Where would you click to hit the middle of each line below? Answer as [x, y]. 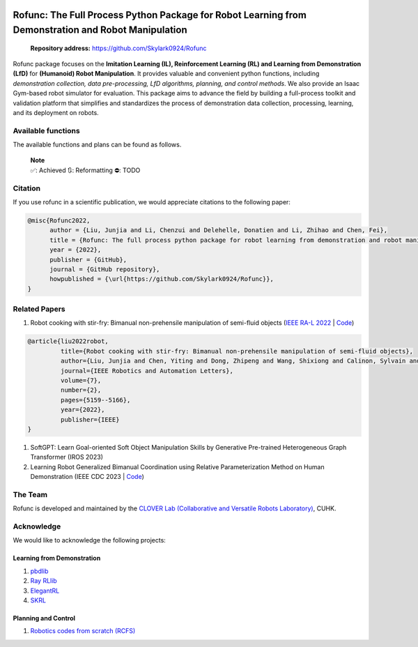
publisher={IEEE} [90, 419]
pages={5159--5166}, [95, 400]
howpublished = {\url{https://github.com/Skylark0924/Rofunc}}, [162, 279]
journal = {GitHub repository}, [105, 269]
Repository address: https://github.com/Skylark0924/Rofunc [118, 48]
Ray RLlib [44, 581]
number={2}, [81, 390]
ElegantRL [45, 591]
